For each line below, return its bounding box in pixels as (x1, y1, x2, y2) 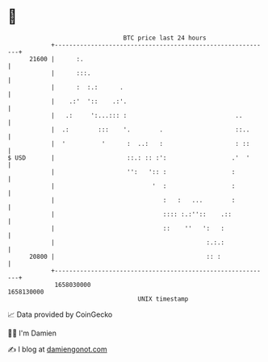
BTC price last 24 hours (123, 34, 207, 42)
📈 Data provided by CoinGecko (7, 310, 113, 319)
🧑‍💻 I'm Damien (7, 328, 57, 338)
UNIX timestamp (137, 294, 189, 303)
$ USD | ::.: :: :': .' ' (7, 153, 250, 162)
